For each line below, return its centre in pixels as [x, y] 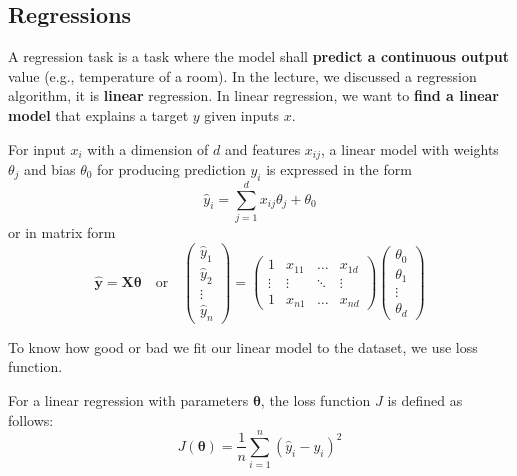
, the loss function [315, 399]
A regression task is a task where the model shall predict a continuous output [258, 56]
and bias [50, 169]
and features [262, 148]
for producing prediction [171, 169]
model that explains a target [98, 114]
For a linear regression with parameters [128, 399]
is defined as [425, 399]
